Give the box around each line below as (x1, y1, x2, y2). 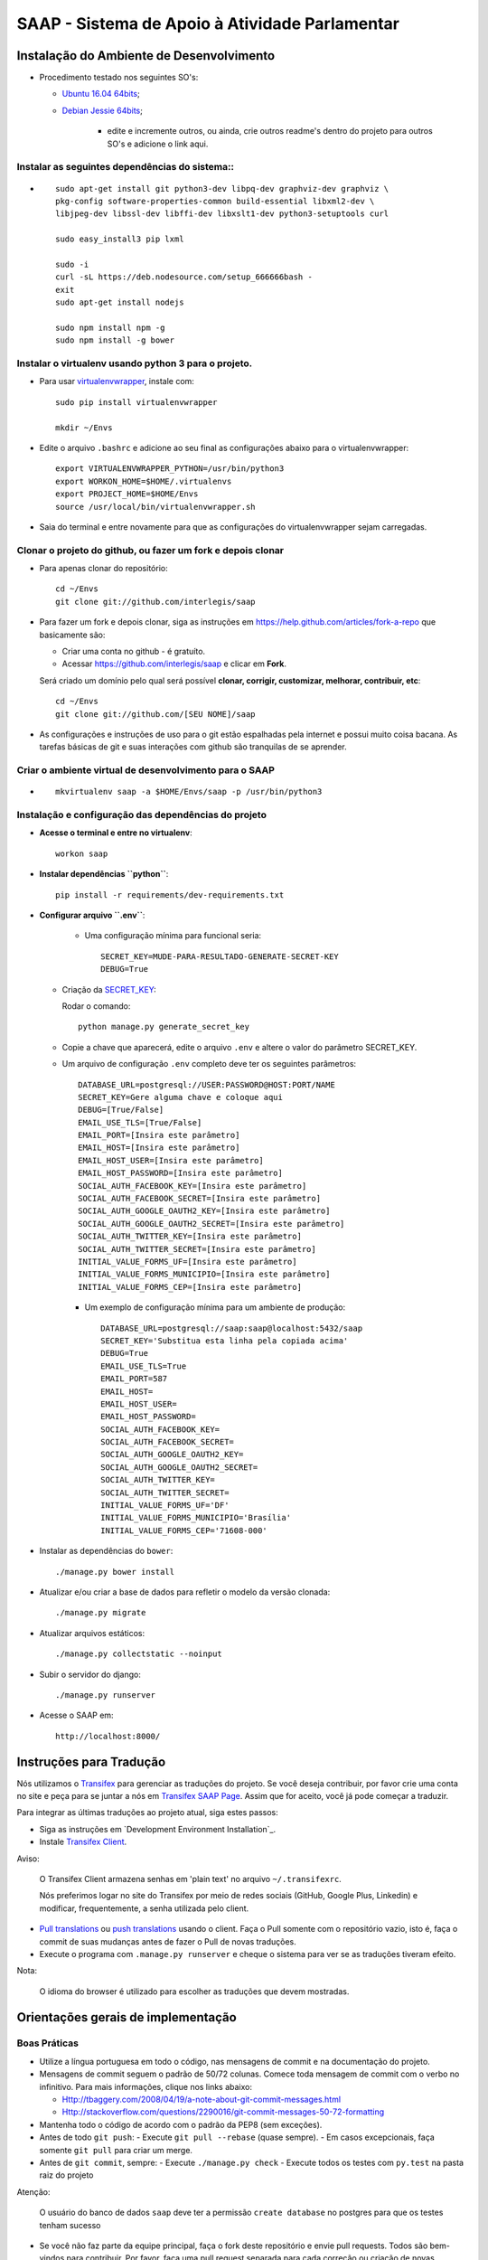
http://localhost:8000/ (55, 1731, 161, 1741)
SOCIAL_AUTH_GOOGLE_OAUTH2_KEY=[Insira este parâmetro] (78, 1206, 331, 1216)
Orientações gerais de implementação (16, 2010, 237, 2025)
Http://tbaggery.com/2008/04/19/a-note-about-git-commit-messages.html (61, 2094, 342, 2105)
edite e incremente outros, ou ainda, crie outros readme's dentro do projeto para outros (107, 126, 433, 137)
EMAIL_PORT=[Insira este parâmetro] (78, 1130, 240, 1141)
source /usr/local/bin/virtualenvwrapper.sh (55, 502, 257, 512)
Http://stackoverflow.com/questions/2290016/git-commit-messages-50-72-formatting (61, 2106, 385, 2117)
